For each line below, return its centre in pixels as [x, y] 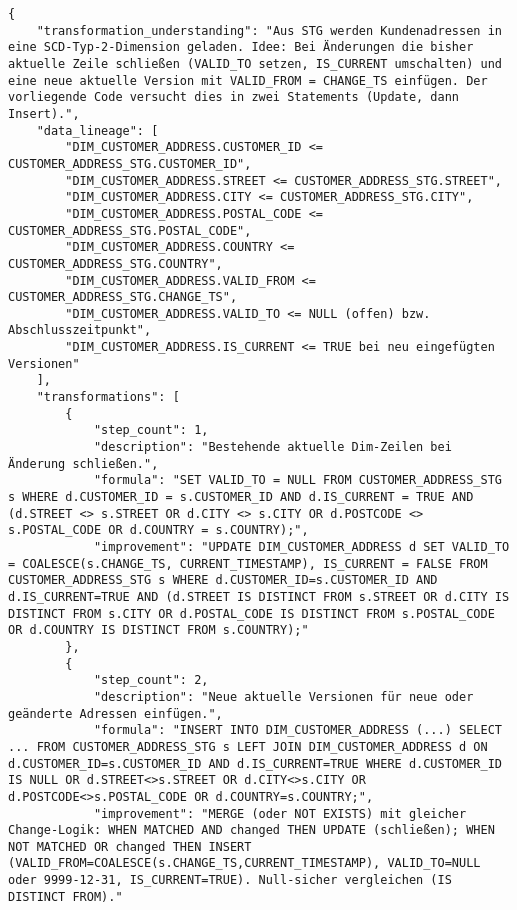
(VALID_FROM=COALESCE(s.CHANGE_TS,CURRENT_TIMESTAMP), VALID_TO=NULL [244, 863]
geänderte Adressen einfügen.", [115, 713]
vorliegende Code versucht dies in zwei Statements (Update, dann [234, 97]
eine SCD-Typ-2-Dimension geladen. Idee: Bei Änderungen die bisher [241, 47]
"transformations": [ [108, 397]
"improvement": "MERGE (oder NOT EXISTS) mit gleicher [280, 813]
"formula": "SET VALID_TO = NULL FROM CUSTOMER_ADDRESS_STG [297, 480]
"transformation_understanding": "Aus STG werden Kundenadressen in [269, 30]
